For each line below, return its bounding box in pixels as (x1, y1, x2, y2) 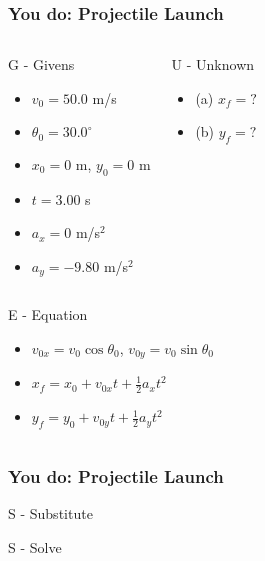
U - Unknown (171, 54, 255, 75)
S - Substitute (8, 503, 93, 524)
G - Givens (8, 54, 75, 75)
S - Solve (8, 536, 62, 557)
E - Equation (8, 304, 88, 325)
